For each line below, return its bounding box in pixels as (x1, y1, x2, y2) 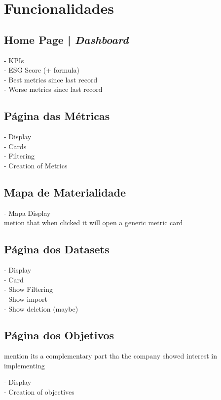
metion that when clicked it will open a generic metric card (4, 217, 183, 228)
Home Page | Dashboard (4, 32, 129, 47)
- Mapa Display (4, 207, 51, 218)
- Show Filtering (4, 284, 53, 294)
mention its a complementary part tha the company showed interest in (4, 351, 217, 361)
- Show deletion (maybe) (4, 303, 78, 314)
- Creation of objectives (4, 387, 74, 397)
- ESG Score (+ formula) (4, 65, 79, 75)
